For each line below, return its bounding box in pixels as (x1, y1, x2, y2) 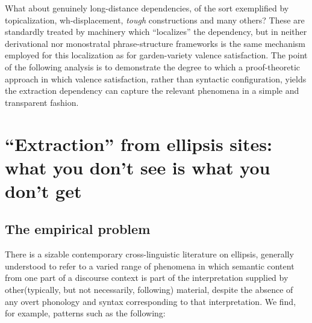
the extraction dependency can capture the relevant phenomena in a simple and (5, 84, 299, 97)
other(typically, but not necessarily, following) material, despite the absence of (5, 283, 293, 296)
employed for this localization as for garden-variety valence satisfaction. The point (5, 49, 308, 61)
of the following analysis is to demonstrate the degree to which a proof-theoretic (5, 60, 301, 73)
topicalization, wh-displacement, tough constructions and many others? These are (5, 13, 305, 26)
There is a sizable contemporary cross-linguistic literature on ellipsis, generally (5, 248, 294, 260)
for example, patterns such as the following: (5, 307, 166, 319)
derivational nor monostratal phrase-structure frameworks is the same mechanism (5, 37, 305, 49)
